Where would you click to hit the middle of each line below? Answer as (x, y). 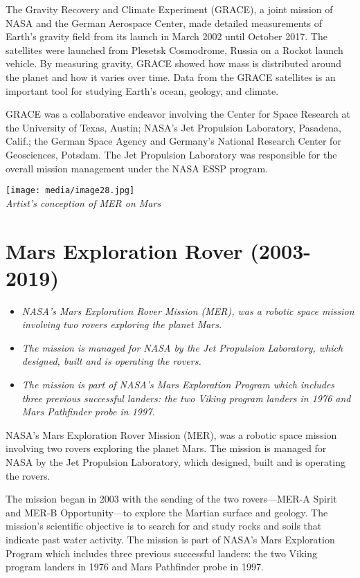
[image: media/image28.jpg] (70, 191)
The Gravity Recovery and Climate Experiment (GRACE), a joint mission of (169, 9)
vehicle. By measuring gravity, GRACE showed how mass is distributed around (174, 63)
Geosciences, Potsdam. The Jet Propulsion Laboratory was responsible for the (171, 154)
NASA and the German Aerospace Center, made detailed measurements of (164, 22)
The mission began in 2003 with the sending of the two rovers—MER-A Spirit (171, 499)
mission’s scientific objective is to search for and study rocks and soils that (164, 526)
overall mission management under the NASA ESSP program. (137, 168)
